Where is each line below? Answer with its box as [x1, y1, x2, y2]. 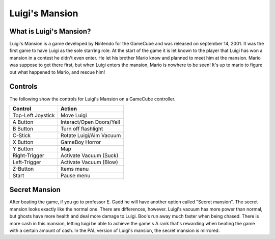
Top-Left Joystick [12, 112, 55, 119]
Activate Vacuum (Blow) [60, 158, 118, 166]
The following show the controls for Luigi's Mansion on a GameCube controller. [9, 96, 176, 102]
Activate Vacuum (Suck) [60, 152, 119, 159]
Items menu [60, 165, 89, 172]
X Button [12, 138, 34, 145]
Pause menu [60, 172, 91, 179]
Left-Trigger [12, 158, 42, 166]
